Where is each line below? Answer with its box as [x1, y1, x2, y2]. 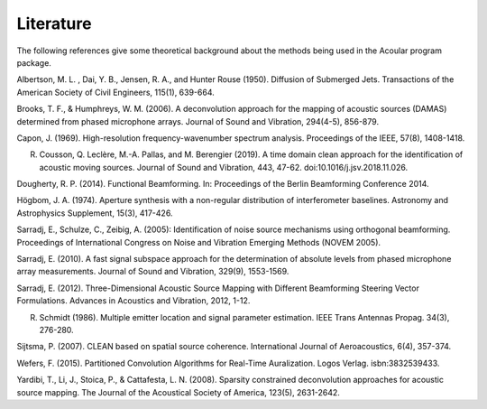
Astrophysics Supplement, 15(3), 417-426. [16, 208, 173, 218]
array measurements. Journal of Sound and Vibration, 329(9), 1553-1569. [16, 266, 289, 277]
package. [16, 57, 51, 68]
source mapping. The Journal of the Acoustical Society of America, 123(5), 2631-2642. [16, 386, 340, 397]
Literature [16, 14, 92, 33]
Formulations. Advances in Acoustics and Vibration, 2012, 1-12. [16, 295, 251, 306]
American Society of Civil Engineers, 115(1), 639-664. [16, 87, 216, 98]
